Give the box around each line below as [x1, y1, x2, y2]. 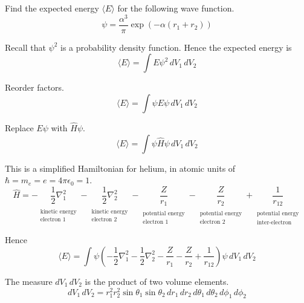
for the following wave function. [117, 2, 234, 14]
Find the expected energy [5, 2, 99, 14]
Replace [5, 122, 34, 134]
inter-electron [257, 219, 292, 226]
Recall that [5, 41, 46, 53]
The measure [5, 275, 53, 287]
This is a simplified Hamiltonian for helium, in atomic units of [5, 161, 236, 174]
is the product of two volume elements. [85, 275, 229, 287]
